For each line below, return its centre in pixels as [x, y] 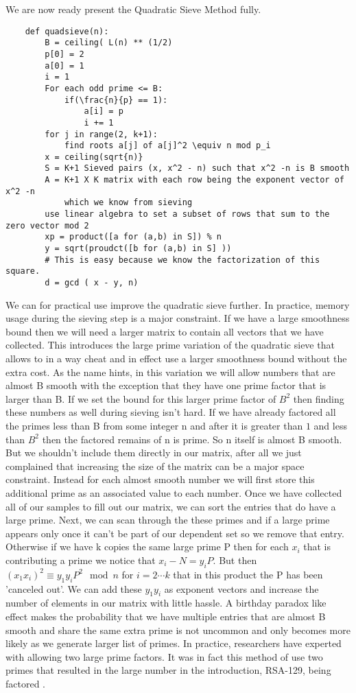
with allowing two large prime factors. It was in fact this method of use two [164, 656]
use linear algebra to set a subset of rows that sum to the [187, 214]
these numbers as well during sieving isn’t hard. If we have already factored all [171, 412]
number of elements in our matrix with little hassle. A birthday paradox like [166, 603]
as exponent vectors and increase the [241, 588]
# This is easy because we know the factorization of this [182, 260]
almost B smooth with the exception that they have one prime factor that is [166, 385]
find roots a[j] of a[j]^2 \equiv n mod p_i [167, 146]
